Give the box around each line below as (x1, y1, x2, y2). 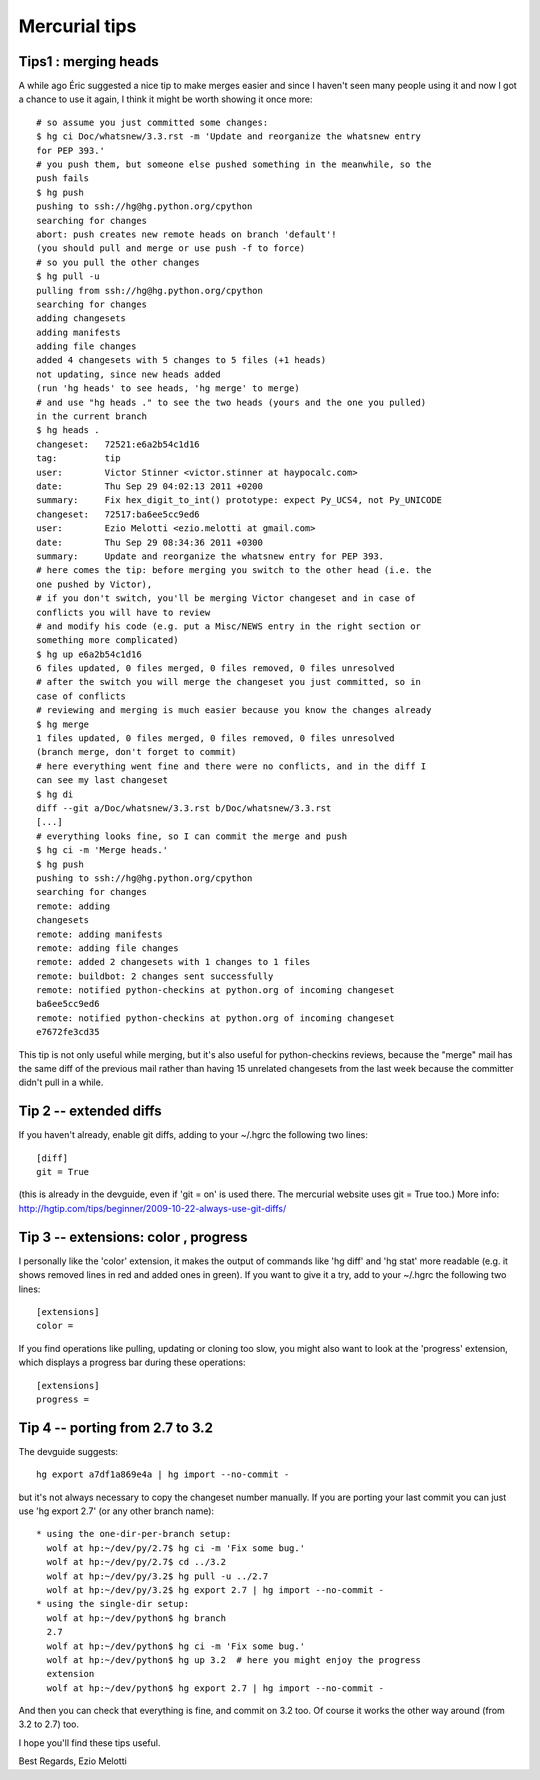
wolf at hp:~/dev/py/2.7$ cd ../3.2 (46, 1556, 227, 1568)
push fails (36, 173, 90, 184)
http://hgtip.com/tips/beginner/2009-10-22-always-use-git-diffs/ (18, 1202, 287, 1214)
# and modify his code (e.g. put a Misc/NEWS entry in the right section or (36, 620, 422, 632)
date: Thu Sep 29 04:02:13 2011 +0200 (36, 481, 264, 492)
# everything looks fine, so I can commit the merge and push (36, 830, 348, 842)
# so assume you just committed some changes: (36, 116, 269, 128)
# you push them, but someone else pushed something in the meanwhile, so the (36, 159, 432, 170)
